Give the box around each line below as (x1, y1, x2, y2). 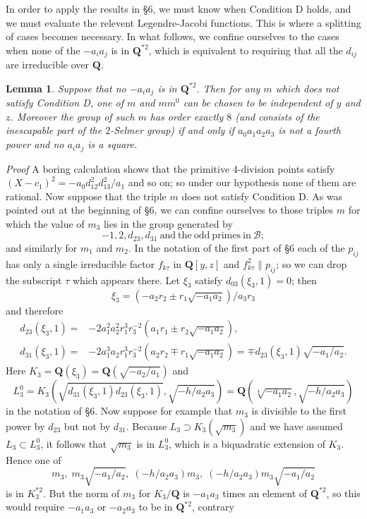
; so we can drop (276, 256, 347, 271)
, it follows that (40, 436, 107, 451)
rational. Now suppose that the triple (6, 188, 167, 203)
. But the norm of (42, 485, 120, 500)
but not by (64, 418, 111, 433)
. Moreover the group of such (10, 109, 135, 123)
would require (6, 499, 65, 514)
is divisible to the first (251, 403, 347, 418)
